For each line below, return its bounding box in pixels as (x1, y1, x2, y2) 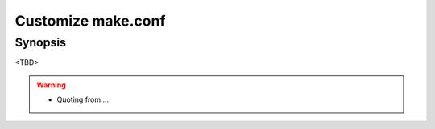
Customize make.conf (14, 12, 166, 30)
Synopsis (14, 35, 67, 50)
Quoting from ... (56, 95, 110, 104)
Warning (36, 80, 66, 90)
